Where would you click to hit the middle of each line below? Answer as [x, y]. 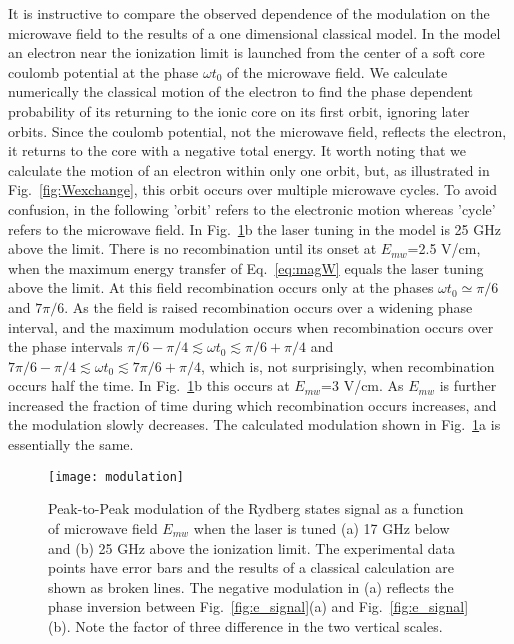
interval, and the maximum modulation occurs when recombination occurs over [251, 326]
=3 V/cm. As [362, 385]
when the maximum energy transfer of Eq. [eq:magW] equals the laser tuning [246, 267]
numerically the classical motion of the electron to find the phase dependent [241, 91]
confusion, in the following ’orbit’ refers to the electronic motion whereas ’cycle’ [252, 208]
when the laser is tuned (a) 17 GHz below [321, 527]
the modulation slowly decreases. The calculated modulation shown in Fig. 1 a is [254, 424]
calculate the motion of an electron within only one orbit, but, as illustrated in [249, 169]
